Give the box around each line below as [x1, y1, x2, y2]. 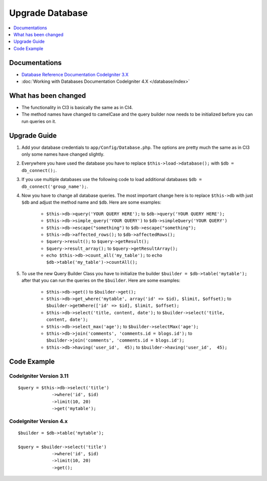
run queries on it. [21, 118, 56, 124]
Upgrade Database [9, 7, 88, 18]
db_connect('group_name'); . [21, 183, 89, 189]
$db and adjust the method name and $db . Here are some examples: [21, 199, 162, 205]
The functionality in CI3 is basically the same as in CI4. [21, 104, 133, 110]
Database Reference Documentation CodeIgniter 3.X [21, 71, 129, 77]
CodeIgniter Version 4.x [9, 418, 68, 424]
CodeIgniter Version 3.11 [9, 372, 69, 379]
